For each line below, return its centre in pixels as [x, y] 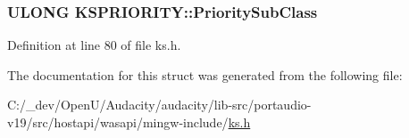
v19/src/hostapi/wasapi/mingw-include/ [118, 122]
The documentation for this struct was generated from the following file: [205, 74]
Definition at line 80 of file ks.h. [94, 45]
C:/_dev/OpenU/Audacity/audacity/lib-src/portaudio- [159, 105]
